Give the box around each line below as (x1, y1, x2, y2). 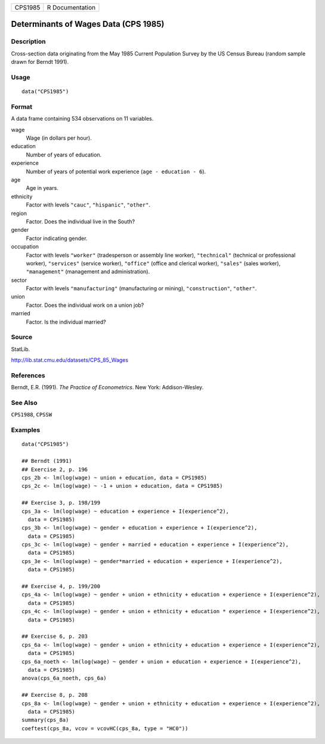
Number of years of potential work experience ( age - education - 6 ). (26, 168, 206, 175)
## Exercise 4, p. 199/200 (21, 583, 101, 590)
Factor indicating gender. (26, 235, 88, 242)
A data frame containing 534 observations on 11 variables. (11, 115, 154, 122)
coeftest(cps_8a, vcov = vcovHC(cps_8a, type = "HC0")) (21, 725, 188, 731)
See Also (11, 399, 38, 407)
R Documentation (47, 4, 95, 11)
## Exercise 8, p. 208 (21, 691, 88, 699)
